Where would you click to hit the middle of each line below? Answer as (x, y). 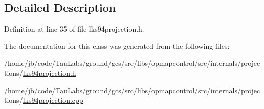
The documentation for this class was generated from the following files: (117, 46)
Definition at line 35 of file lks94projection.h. (74, 29)
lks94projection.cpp (53, 100)
